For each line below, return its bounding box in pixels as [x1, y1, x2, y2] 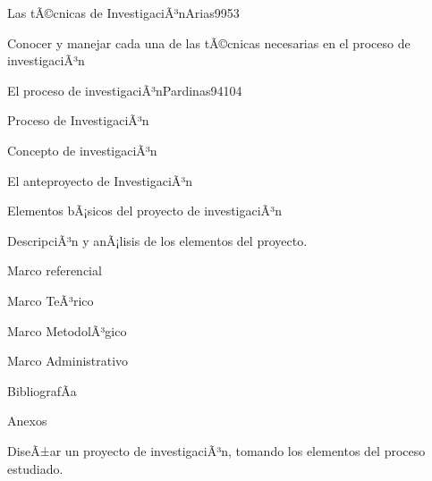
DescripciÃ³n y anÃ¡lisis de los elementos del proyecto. [7, 231, 308, 249]
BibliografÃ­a [7, 381, 77, 400]
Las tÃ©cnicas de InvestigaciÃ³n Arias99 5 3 [7, 4, 240, 21]
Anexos [7, 411, 47, 430]
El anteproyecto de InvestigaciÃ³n [7, 171, 193, 190]
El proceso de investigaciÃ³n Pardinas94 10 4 [7, 80, 242, 99]
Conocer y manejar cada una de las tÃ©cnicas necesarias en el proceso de [7, 33, 411, 52]
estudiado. [7, 459, 64, 477]
